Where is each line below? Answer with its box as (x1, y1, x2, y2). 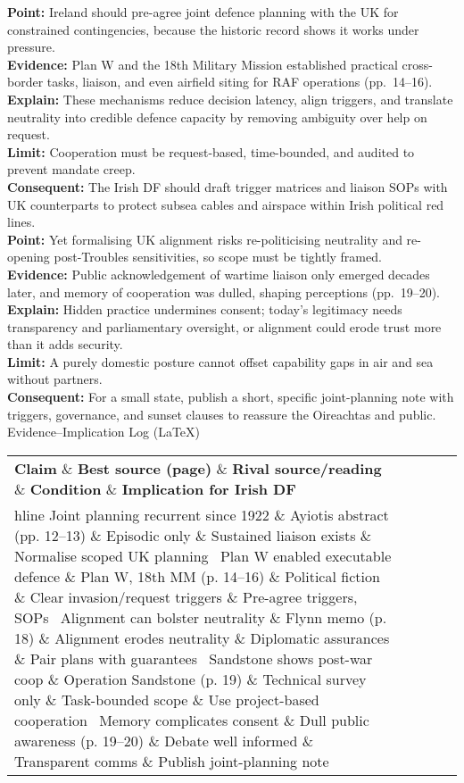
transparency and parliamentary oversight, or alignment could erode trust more (7, 317, 442, 336)
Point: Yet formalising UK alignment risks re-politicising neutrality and (7, 229, 402, 248)
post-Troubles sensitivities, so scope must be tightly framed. (54, 247, 382, 266)
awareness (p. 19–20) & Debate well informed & (14, 729, 314, 751)
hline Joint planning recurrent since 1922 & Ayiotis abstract (14, 504, 389, 525)
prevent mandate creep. (7, 160, 136, 179)
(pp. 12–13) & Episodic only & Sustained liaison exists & (14, 524, 372, 546)
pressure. (7, 37, 55, 56)
